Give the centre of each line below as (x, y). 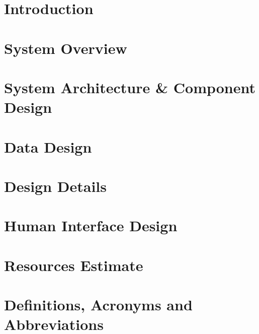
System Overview (66, 48)
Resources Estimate (74, 265)
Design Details (56, 186)
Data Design (48, 146)
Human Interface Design (91, 225)
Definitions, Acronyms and (98, 304)
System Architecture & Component (130, 87)
